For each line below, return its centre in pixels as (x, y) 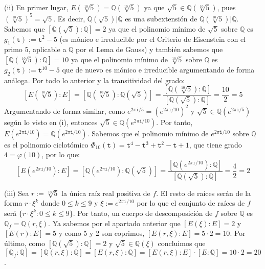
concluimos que (182, 243)
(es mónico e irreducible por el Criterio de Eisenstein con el (153, 39)
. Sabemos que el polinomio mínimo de (148, 133)
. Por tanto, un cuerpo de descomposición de (143, 213)
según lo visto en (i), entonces (51, 122)
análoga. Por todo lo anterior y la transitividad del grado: (95, 80)
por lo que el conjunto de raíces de (191, 203)
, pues (226, 7)
